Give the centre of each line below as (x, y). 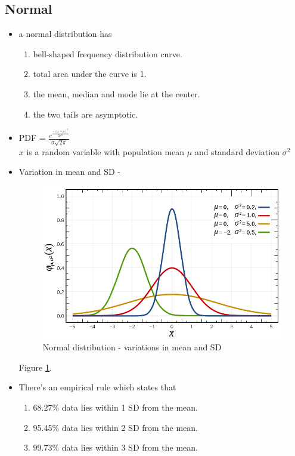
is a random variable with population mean (105, 151)
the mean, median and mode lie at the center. (117, 93)
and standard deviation (237, 151)
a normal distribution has (65, 34)
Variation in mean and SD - (69, 172)
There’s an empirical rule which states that (97, 387)
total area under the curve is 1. (90, 74)
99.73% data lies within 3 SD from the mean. (116, 447)
